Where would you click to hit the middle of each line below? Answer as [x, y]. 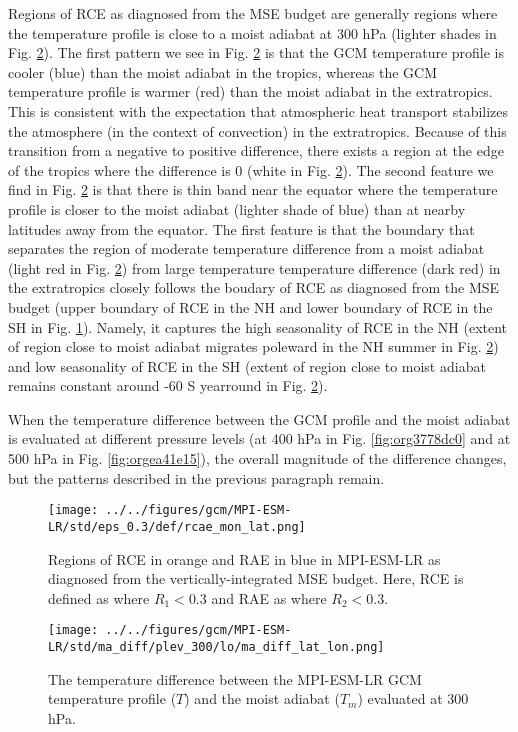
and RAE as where [269, 597]
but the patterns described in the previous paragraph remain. [196, 477]
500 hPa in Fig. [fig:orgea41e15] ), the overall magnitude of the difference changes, [257, 458]
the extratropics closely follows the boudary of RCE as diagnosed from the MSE [254, 287]
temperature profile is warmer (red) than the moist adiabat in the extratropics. [250, 91]
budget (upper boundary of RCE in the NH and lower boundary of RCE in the [250, 306]
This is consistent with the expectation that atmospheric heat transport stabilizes [258, 110]
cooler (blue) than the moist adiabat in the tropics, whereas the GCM [223, 71]
